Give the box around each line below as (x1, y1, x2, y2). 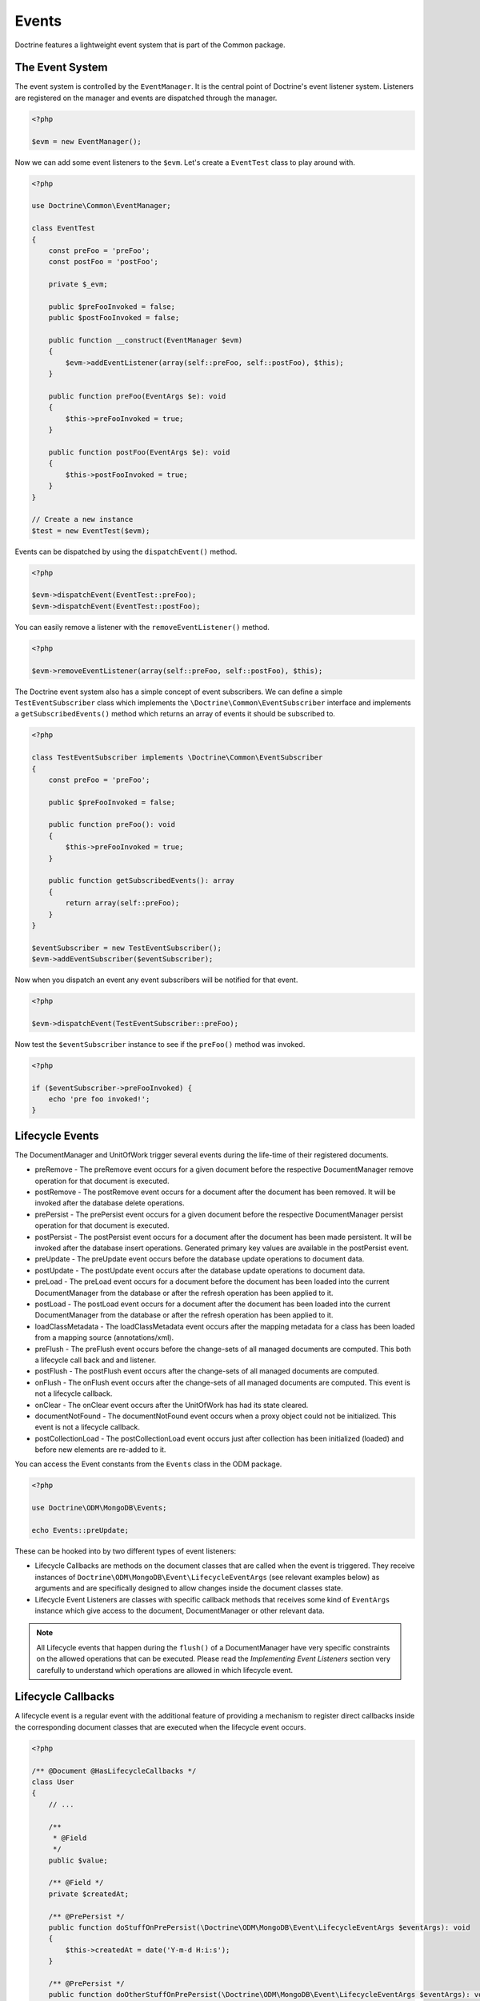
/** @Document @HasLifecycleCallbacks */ (31, 1766, 197, 1775)
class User (31, 1777, 74, 1786)
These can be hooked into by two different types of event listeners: (14, 1546, 236, 1556)
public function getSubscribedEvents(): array (48, 876, 235, 885)
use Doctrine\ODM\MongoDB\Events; (31, 1503, 167, 1513)
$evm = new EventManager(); (31, 137, 142, 146)
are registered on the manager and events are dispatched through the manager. (14, 93, 278, 102)
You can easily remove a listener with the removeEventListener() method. (14, 622, 270, 632)
